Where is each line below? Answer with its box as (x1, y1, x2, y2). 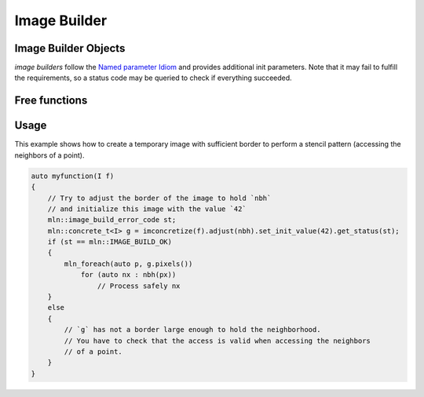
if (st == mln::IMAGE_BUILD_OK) (47, 238, 173, 246)
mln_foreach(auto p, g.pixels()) (64, 259, 193, 268)
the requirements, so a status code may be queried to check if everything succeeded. (14, 73, 292, 82)
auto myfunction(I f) (31, 171, 115, 180)
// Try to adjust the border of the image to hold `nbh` (47, 193, 272, 202)
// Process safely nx (97, 281, 181, 290)
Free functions (14, 94, 88, 107)
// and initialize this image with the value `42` (47, 204, 247, 213)
